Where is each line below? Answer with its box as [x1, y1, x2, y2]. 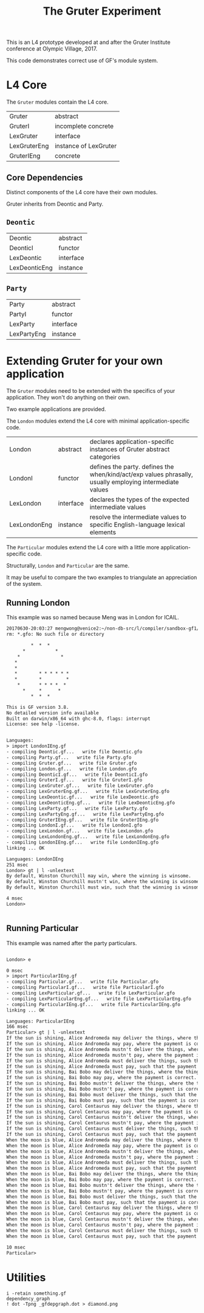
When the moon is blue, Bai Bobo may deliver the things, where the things [6, 1171, 202, 1177]
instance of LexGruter [54, 142, 117, 150]
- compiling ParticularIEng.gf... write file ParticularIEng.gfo [6, 1001, 181, 1007]
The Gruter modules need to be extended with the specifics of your [6, 387, 175, 394]
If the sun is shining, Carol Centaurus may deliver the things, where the [6, 1103, 202, 1109]
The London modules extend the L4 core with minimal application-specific [6, 417, 190, 424]
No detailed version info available [6, 709, 99, 716]
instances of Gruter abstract [89, 445, 170, 453]
